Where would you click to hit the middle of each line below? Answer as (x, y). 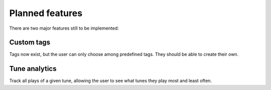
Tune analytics (33, 69)
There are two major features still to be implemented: (64, 28)
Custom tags (30, 42)
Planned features (46, 13)
